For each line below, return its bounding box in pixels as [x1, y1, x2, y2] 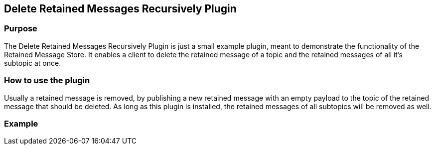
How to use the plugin [4, 75, 90, 86]
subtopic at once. [4, 58, 61, 67]
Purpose [4, 23, 37, 34]
